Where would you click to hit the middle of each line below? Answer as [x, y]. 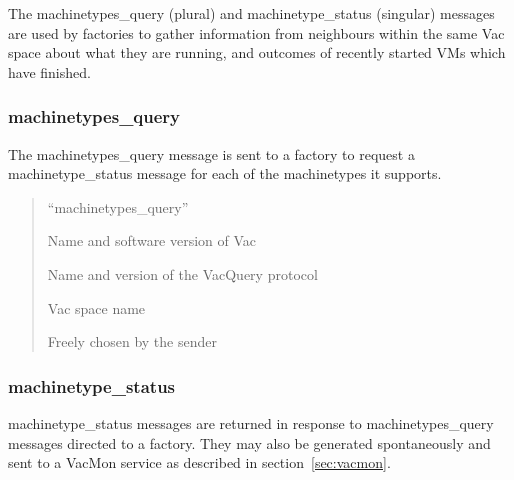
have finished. [49, 71]
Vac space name [96, 307]
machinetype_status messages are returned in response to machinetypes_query [251, 422]
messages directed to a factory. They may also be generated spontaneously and [249, 442]
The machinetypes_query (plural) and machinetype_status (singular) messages [251, 13]
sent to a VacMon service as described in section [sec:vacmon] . [199, 462]
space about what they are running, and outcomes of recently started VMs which [257, 52]
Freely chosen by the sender [132, 341]
